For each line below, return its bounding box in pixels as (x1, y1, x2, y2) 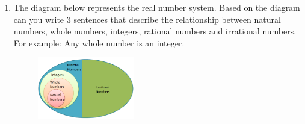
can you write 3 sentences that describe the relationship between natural (13, 13, 281, 25)
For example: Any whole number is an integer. (13, 36, 185, 49)
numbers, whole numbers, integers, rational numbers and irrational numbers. (13, 25, 297, 37)
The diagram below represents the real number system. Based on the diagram (13, 1, 300, 13)
